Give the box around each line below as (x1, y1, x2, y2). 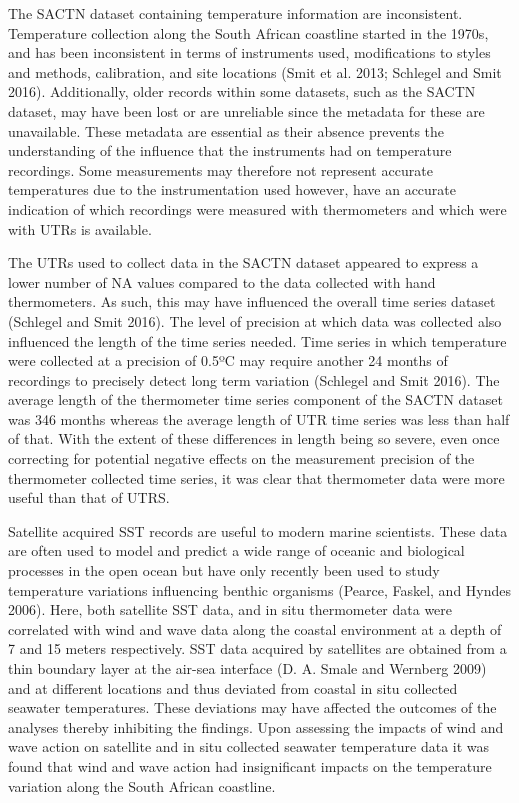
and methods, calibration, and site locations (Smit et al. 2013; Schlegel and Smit (8, 61, 502, 82)
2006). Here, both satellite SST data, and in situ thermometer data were (8, 599, 453, 620)
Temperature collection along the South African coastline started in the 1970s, (8, 22, 489, 43)
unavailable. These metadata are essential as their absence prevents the (8, 120, 445, 141)
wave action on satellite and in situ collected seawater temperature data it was (8, 736, 490, 757)
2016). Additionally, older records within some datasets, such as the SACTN (8, 81, 476, 102)
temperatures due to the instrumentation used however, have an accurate (8, 179, 457, 200)
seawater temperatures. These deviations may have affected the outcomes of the (8, 697, 497, 718)
